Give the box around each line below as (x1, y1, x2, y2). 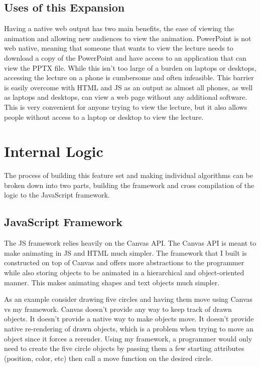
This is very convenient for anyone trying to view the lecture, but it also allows (4, 101, 247, 112)
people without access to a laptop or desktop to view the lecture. (4, 111, 204, 122)
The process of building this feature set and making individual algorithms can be (4, 170, 253, 180)
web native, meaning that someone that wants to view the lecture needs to (4, 43, 233, 53)
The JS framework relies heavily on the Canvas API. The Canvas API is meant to (4, 238, 256, 248)
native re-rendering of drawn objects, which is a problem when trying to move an (4, 323, 253, 333)
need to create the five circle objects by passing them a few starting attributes (4, 343, 244, 353)
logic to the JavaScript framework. (4, 190, 110, 200)
